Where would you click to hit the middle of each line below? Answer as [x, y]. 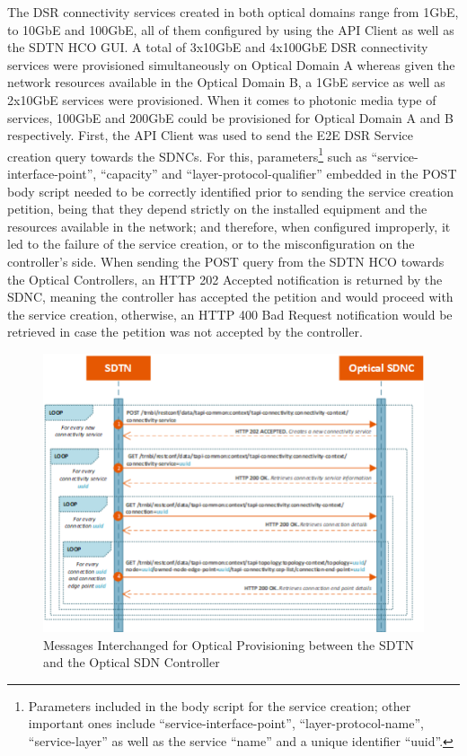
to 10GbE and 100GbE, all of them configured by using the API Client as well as [231, 29]
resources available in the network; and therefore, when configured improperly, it [229, 226]
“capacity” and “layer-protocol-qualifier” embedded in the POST [278, 173]
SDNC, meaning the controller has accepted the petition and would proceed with [230, 297]
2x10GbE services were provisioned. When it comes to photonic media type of [222, 99]
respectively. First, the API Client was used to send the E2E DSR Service [210, 135]
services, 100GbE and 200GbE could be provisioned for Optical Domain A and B [230, 117]
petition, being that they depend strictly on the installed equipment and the [217, 209]
